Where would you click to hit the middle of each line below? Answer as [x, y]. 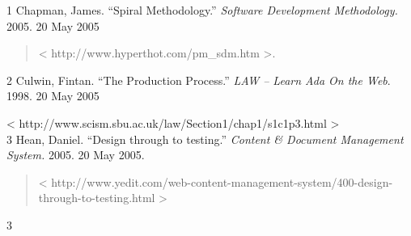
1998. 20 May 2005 [53, 96]
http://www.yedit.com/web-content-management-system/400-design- [222, 181]
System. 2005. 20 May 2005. [76, 155]
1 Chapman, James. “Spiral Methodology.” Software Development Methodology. [202, 10]
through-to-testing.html [97, 198]
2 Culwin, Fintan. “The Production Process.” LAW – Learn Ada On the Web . [199, 80]
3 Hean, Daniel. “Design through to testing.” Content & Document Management [205, 139]
